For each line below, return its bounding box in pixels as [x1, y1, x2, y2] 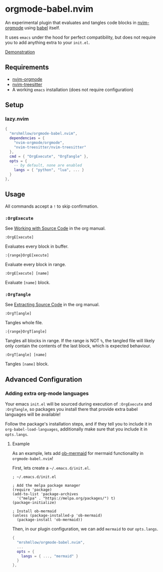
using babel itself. [24, 24, 60, 30]
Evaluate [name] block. [5, 280, 50, 286]
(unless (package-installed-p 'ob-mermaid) [12, 513, 103, 518]
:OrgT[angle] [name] [5, 353, 47, 357]
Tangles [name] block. [5, 361, 49, 367]
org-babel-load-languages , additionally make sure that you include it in [5, 426, 148, 432]
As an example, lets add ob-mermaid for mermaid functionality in [12, 451, 143, 456]
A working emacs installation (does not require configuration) [12, 87, 134, 93]
